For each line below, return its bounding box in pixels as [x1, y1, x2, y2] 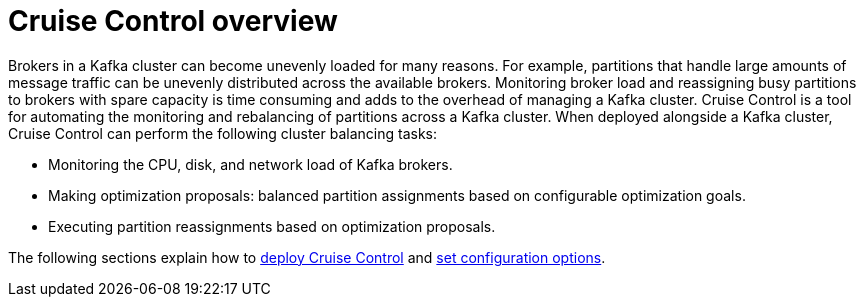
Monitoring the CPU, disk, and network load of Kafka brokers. [48, 155, 453, 173]
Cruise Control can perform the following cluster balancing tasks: [8, 124, 438, 142]
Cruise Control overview [8, 4, 338, 38]
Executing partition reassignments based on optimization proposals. [48, 217, 496, 235]
